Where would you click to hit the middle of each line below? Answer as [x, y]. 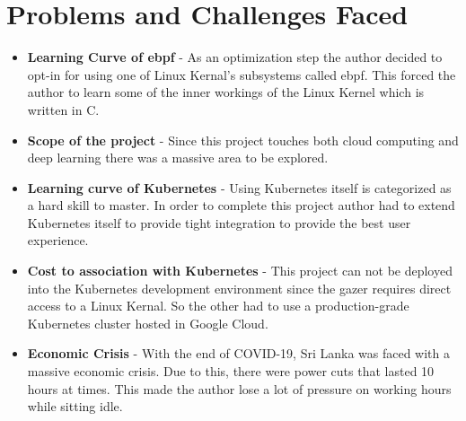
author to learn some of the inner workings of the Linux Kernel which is [226, 92]
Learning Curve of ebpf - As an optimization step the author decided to [235, 57]
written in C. [63, 109]
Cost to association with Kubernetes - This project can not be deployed [240, 271]
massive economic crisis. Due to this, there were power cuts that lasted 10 [231, 371]
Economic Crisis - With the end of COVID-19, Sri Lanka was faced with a [238, 353]
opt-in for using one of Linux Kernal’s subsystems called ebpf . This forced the [242, 74]
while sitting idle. [75, 406]
